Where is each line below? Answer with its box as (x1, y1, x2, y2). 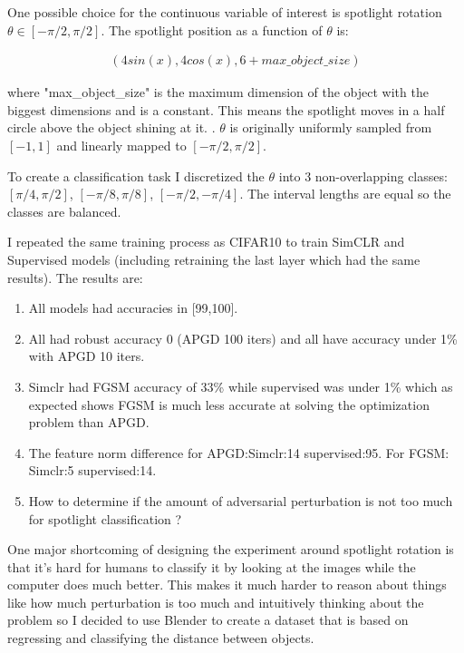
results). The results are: (7, 268, 143, 287)
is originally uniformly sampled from (229, 118, 432, 137)
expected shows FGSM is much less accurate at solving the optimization (28, 395, 430, 414)
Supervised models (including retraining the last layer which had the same (7, 249, 420, 268)
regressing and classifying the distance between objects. (7, 629, 314, 648)
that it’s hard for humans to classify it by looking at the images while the (7, 557, 416, 576)
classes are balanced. (7, 201, 121, 220)
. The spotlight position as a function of (101, 20, 323, 39)
